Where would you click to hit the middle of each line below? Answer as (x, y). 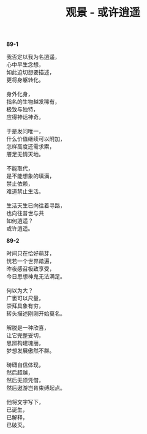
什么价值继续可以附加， (36, 139)
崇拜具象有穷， (25, 306)
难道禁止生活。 (25, 191)
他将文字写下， (25, 402)
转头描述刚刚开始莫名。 (36, 314)
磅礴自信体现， (25, 365)
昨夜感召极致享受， (31, 269)
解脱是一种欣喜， (28, 328)
